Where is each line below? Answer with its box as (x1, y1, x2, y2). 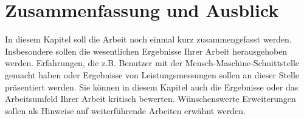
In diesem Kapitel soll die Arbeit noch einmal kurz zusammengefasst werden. (5, 33, 292, 46)
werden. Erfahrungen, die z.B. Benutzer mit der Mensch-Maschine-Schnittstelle (5, 56, 300, 69)
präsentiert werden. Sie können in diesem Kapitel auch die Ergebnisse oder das (5, 80, 299, 93)
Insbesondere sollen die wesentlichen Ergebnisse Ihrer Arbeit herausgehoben (5, 44, 288, 57)
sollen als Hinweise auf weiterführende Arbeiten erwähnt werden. (5, 104, 246, 117)
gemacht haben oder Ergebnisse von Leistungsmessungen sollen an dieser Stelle (5, 68, 300, 81)
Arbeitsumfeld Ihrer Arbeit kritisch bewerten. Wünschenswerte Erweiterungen (5, 92, 296, 105)
